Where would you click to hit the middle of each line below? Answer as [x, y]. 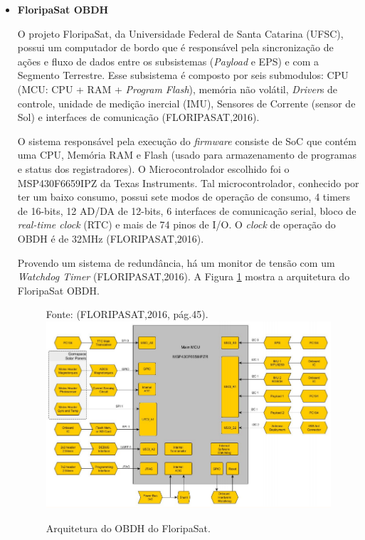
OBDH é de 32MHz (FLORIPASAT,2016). [111, 238]
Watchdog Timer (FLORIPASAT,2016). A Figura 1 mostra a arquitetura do [184, 276]
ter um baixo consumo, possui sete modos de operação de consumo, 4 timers [184, 197]
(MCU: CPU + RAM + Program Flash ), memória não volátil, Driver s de [178, 89]
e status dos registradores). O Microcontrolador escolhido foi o [153, 168]
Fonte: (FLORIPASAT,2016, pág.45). [127, 314]
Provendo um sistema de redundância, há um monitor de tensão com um [176, 262]
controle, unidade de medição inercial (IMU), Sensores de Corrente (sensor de [186, 103]
